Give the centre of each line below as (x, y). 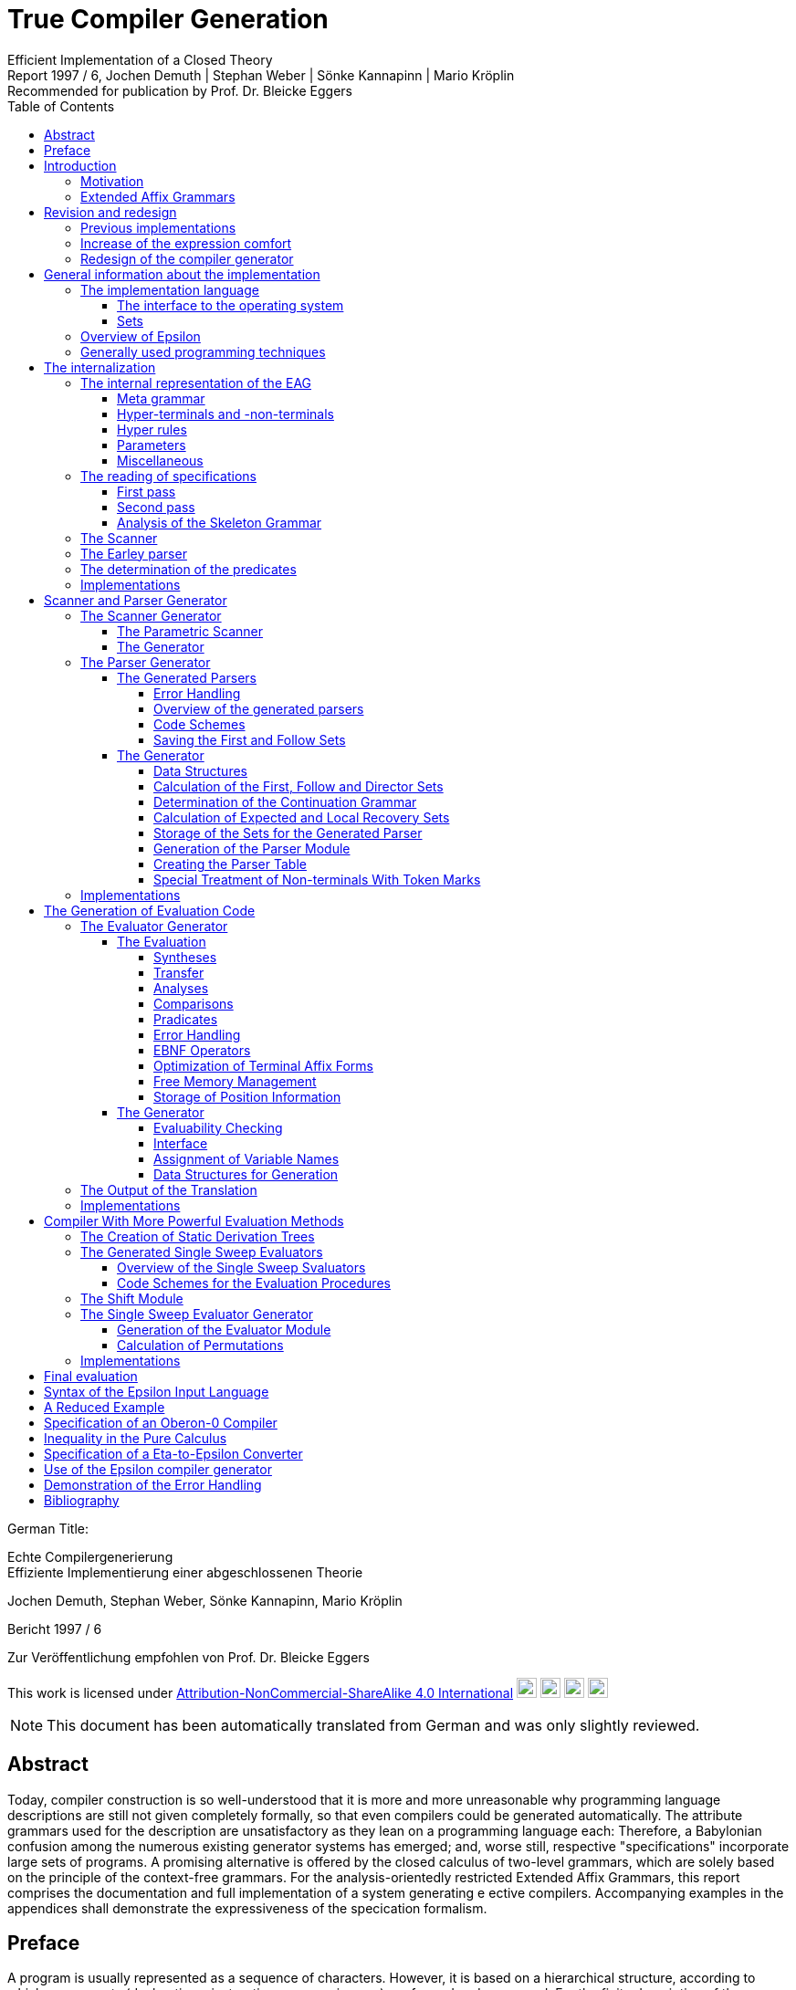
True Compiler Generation (168, 19)
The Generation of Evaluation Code (150, 910)
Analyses (181, 988)
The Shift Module (132, 1298)
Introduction (80, 165)
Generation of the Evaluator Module (224, 1329)
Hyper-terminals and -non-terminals (225, 414)
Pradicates (186, 1019)
